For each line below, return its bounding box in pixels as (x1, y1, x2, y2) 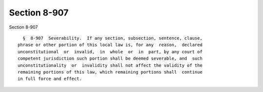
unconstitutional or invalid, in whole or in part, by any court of (18, 49, 203, 54)
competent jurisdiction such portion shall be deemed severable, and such (18, 56, 203, 61)
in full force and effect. (18, 76, 82, 82)
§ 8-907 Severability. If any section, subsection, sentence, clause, (22, 35, 203, 41)
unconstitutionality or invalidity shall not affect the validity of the (18, 62, 203, 68)
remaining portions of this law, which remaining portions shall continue (18, 69, 203, 75)
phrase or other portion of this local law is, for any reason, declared (18, 42, 203, 48)
